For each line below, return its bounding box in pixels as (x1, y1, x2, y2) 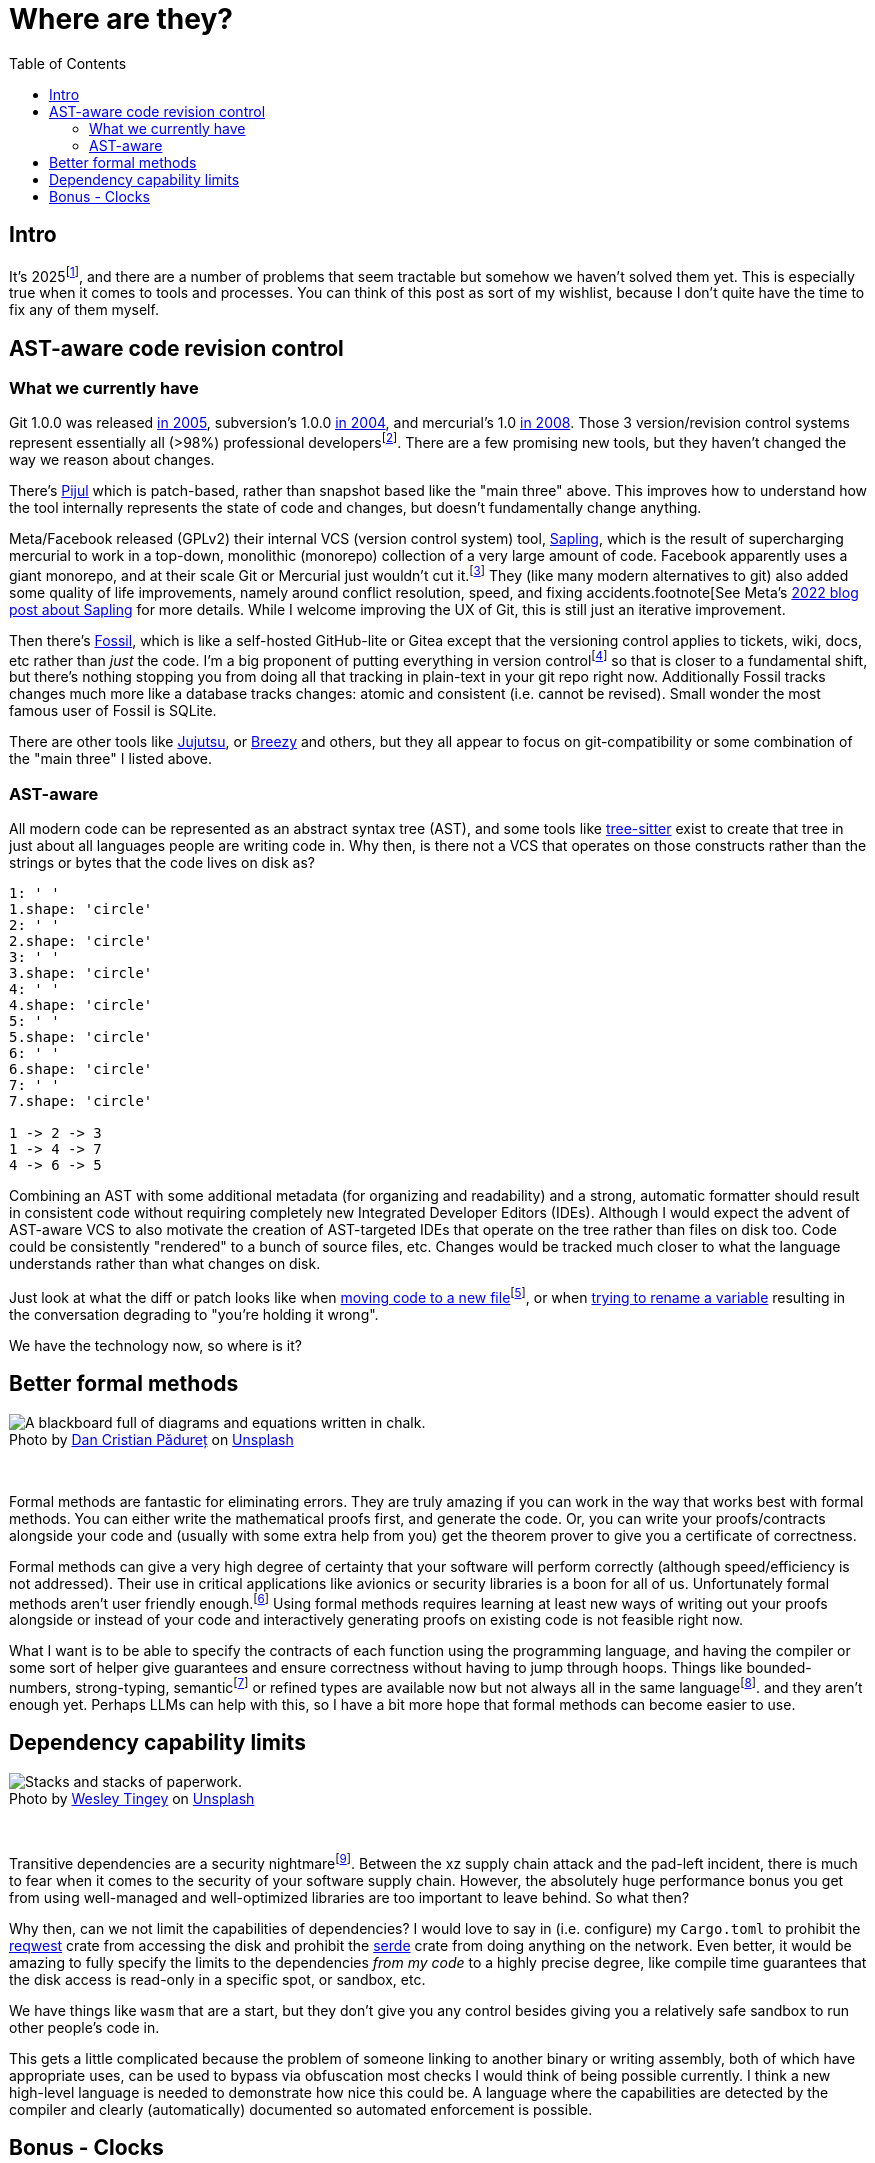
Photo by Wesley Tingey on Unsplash (9, 1789, 255, 1807)
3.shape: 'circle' (9, 965, 153, 982)
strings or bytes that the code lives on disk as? (9, 854, 315, 872)
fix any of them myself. (9, 301, 159, 319)
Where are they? (9, 2, 233, 36)
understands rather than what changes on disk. (9, 1255, 321, 1273)
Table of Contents (9, 54, 127, 72)
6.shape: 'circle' (9, 1061, 153, 1078)
